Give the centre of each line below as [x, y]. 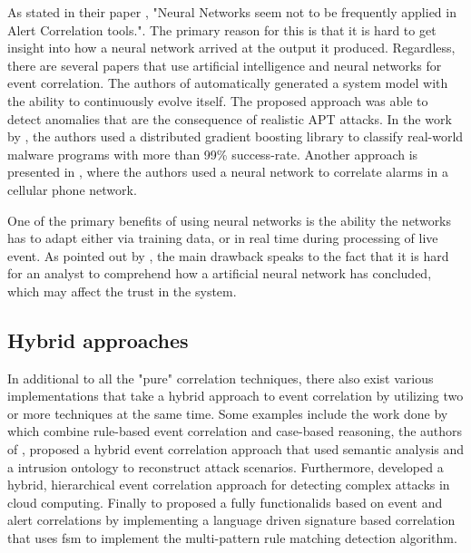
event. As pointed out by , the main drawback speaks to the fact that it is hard [228, 255]
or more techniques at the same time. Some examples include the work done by [228, 413]
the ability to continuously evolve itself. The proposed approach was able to [218, 100]
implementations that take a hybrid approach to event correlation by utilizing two [235, 396]
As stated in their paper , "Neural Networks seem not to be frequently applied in [232, 12]
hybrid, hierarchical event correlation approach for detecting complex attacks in [229, 485]
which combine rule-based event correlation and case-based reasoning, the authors [235, 431]
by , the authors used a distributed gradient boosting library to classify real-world [235, 136]
